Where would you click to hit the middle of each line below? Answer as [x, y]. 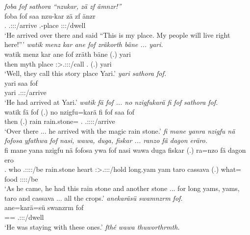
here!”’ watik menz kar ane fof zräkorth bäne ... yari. [84, 44]
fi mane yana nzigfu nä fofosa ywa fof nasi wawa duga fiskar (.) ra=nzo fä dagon [125, 150]
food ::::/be [21, 178]
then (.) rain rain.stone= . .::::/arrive [60, 121]
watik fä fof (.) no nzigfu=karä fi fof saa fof [69, 111]
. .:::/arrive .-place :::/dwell [45, 25]
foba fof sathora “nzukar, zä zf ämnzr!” [63, 6]
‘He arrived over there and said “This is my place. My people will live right [117, 35]
